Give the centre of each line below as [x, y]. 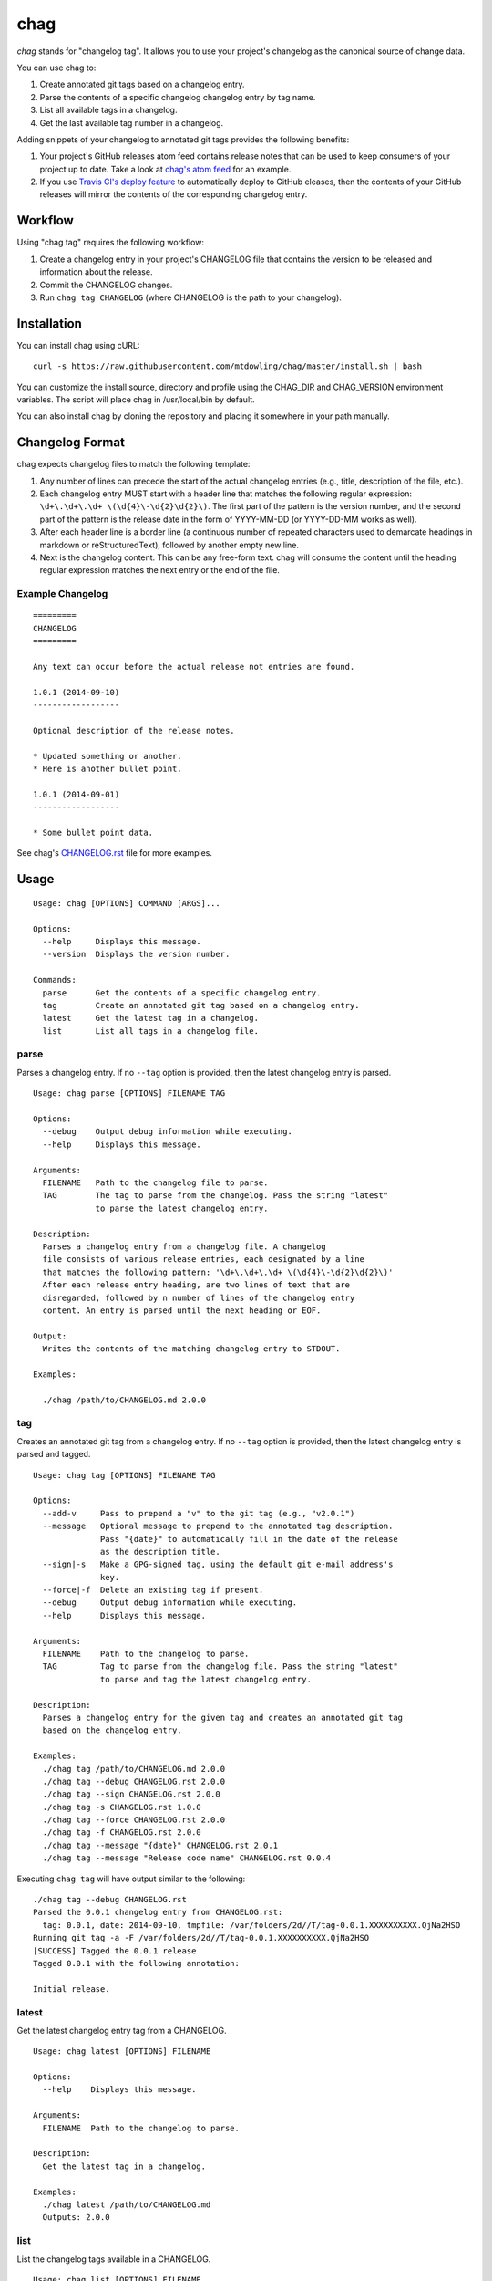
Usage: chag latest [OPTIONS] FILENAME [122, 2052]
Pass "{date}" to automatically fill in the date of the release [249, 1539]
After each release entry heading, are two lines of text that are [196, 1285]
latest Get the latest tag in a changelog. [151, 1018]
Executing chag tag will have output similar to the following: [131, 1879]
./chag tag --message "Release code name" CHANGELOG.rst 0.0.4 [187, 1858]
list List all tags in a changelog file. [151, 1031]
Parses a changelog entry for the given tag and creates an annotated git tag [223, 1717]
